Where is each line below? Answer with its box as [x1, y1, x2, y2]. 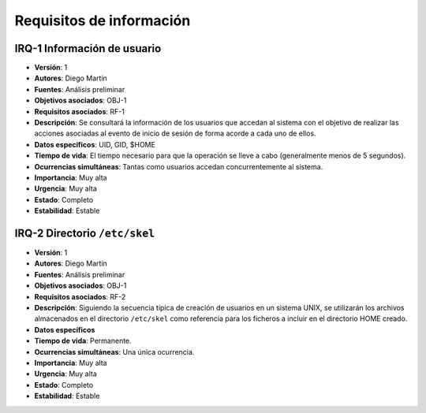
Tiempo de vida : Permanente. [34, 336, 132, 346]
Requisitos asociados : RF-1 [34, 106, 125, 116]
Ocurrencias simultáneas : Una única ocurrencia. [34, 347, 195, 356]
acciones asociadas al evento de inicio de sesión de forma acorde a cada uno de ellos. [34, 128, 316, 138]
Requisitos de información [14, 12, 191, 29]
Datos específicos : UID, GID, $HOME [34, 140, 155, 149]
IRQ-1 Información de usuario [14, 42, 162, 55]
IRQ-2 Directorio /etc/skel [14, 226, 155, 240]
